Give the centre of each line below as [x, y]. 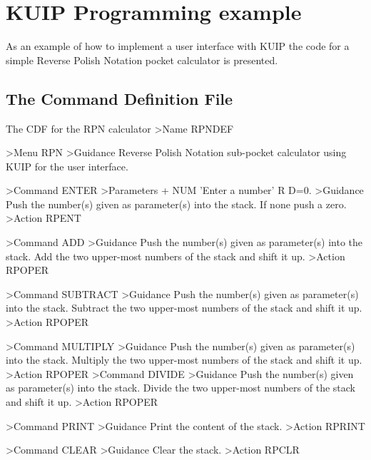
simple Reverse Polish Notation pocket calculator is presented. [142, 60]
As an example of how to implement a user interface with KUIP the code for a [178, 46]
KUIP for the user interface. [67, 166]
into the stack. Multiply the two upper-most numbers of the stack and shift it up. [184, 360]
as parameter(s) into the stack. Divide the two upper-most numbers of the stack [181, 388]
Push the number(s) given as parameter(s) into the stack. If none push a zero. [176, 204]
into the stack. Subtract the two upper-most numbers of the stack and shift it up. [184, 308]
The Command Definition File [120, 98]
